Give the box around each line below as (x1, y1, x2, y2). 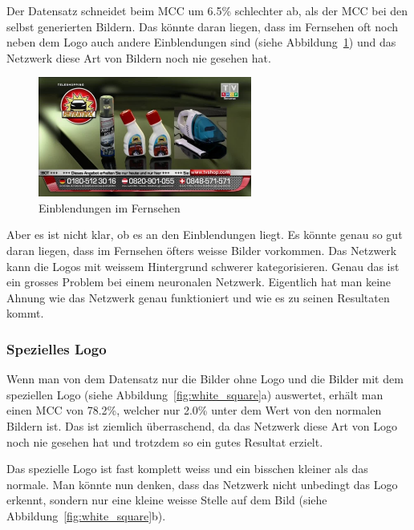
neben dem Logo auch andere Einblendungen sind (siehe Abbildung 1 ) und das (6, 34, 396, 51)
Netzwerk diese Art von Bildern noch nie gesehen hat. (6, 49, 271, 66)
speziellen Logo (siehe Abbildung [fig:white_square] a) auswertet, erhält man (6, 386, 384, 403)
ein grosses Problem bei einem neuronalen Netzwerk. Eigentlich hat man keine (6, 273, 392, 290)
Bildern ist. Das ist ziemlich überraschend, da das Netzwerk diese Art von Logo (6, 417, 397, 434)
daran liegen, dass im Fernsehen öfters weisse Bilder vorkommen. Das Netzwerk (6, 241, 397, 258)
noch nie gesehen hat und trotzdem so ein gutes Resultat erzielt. (6, 433, 323, 450)
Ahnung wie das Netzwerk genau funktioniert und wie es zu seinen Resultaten (6, 289, 390, 305)
